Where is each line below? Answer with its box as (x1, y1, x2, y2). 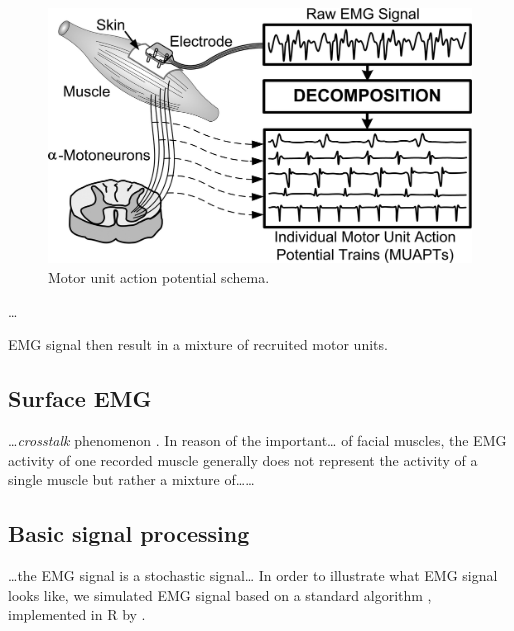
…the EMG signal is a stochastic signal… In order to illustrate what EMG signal (8, 565, 498, 586)
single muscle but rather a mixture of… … (8, 469, 255, 490)
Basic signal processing (8, 518, 250, 549)
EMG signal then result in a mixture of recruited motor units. (8, 334, 388, 355)
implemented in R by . (8, 604, 146, 625)
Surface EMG (8, 383, 152, 414)
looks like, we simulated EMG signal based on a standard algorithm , (8, 584, 432, 605)
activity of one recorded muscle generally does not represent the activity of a (8, 449, 478, 470)
